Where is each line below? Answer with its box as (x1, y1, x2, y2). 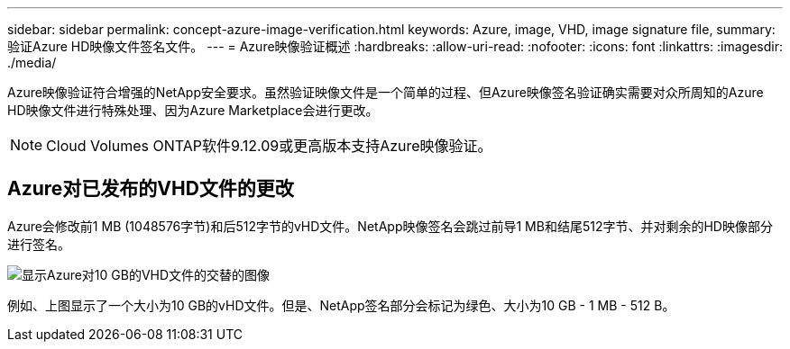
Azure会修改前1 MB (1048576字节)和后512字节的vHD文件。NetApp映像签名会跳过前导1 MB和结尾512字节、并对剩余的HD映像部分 (7, 218, 773, 234)
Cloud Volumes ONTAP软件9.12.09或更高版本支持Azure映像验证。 (46, 137, 492, 155)
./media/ (7, 55, 57, 70)
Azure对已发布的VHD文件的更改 (7, 177, 294, 201)
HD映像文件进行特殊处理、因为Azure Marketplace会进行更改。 (7, 103, 379, 118)
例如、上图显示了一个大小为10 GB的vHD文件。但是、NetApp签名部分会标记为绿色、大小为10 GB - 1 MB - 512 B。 (7, 297, 675, 313)
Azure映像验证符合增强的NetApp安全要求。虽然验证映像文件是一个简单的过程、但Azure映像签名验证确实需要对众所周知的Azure (7, 85, 764, 100)
